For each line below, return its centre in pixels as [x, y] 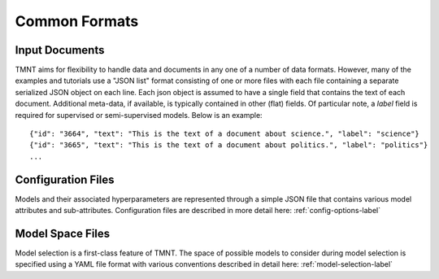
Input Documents [60, 50]
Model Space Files [63, 233]
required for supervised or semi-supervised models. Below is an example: [139, 115]
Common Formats [77, 21]
